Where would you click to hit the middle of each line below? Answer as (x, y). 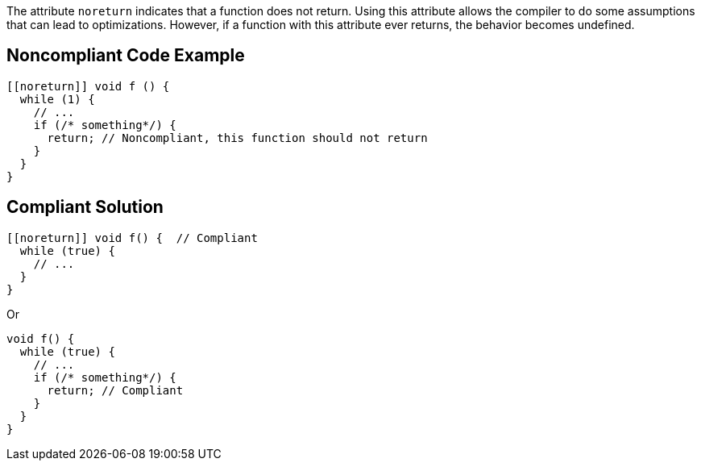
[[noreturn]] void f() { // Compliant (132, 238)
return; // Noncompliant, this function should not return (237, 138)
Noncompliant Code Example (126, 56)
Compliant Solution (85, 207)
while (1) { (57, 99)
